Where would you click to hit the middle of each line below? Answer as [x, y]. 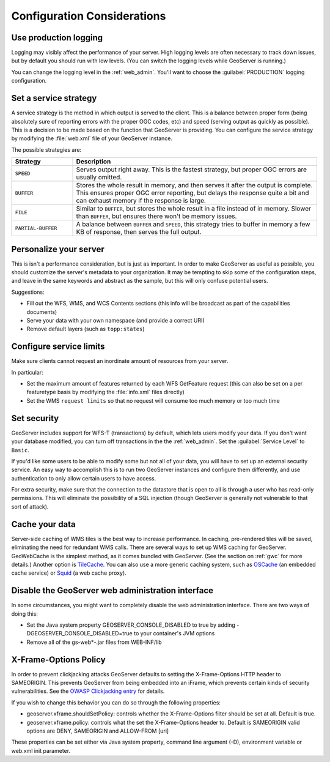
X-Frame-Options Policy [59, 659]
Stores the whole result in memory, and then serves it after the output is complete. [194, 185]
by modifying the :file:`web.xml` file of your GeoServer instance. [92, 138]
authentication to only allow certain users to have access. [84, 478]
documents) [42, 312]
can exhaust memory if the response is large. [141, 201]
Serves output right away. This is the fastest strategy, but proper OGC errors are [192, 170]
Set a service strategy [54, 98]
